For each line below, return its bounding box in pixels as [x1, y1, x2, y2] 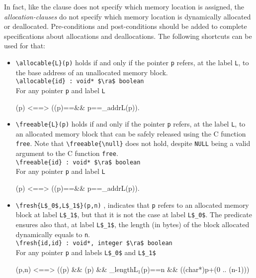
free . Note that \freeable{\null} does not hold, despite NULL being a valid [15, 138, 251, 148]
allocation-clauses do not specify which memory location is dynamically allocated [4, 11, 251, 21]
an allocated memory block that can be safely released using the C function [15, 128, 246, 139]
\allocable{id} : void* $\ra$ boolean [15, 78, 144, 85]
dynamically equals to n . [15, 229, 90, 239]
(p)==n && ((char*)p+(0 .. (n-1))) [141, 264, 250, 274]
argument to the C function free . [15, 148, 118, 158]
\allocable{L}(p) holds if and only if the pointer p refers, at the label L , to [15, 57, 249, 67]
